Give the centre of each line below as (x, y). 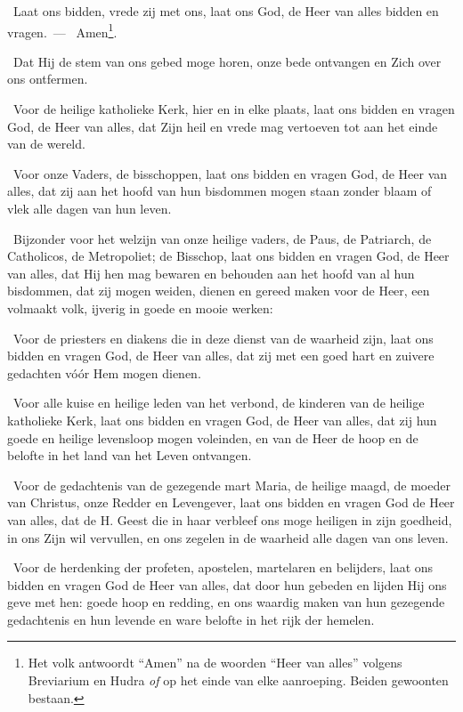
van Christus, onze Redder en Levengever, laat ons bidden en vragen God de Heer (231, 502)
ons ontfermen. (48, 79)
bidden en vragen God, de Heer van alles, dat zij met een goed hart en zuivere (221, 356)
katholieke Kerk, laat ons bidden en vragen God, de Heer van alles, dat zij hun (222, 420)
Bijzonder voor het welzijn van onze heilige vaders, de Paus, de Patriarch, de (222, 238)
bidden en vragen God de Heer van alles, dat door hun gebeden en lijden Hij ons (227, 584)
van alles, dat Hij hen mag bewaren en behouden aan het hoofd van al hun (211, 273)
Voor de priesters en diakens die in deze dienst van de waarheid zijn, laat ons (223, 338)
